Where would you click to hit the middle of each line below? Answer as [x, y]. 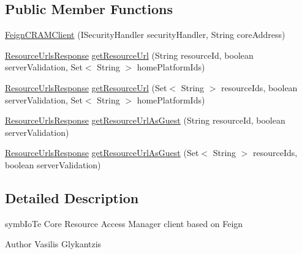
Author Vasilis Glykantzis [53, 244]
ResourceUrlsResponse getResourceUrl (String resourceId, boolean [129, 55]
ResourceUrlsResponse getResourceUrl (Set [86, 87]
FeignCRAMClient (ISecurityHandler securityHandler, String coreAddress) [145, 35]
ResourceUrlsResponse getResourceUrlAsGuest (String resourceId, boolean [145, 120]
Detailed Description [72, 197]
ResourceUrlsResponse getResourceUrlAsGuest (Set [102, 153]
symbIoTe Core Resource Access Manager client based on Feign [124, 223]
